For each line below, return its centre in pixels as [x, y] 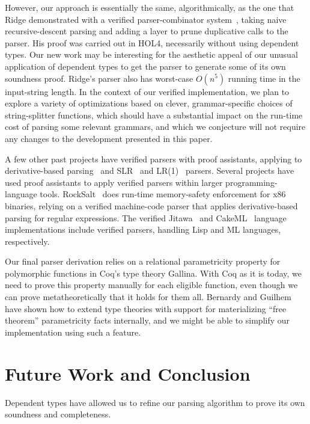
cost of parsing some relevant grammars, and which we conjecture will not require [155, 127]
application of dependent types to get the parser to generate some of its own [145, 66]
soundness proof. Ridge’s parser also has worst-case [99, 78]
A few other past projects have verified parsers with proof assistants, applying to [153, 158]
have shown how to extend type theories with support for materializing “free [146, 308]
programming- [251, 182]
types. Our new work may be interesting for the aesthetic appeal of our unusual [151, 54]
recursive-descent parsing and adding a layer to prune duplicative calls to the [147, 31]
